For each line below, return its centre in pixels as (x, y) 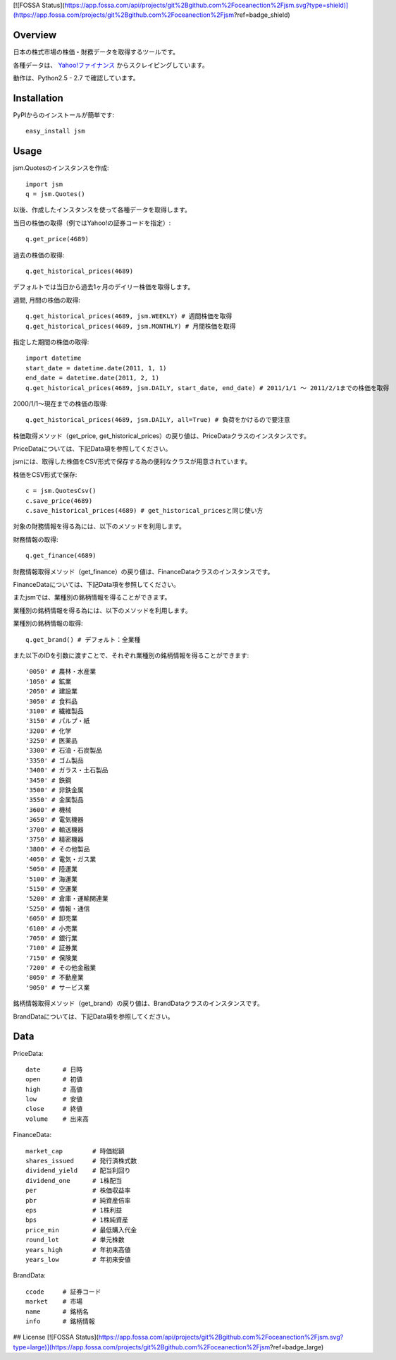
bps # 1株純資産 (77, 1220)
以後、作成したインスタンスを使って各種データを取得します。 (102, 210)
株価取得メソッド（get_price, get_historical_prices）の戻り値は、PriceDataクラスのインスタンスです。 (161, 436)
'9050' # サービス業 (58, 987)
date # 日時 (54, 1069)
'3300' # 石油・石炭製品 (64, 751)
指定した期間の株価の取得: (51, 341)
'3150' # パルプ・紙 (58, 721)
